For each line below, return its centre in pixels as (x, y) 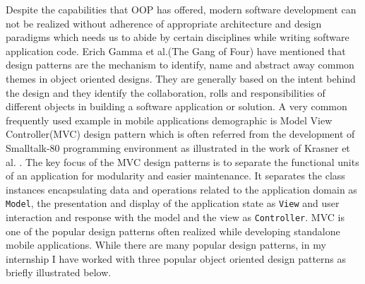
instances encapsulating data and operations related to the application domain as (181, 189)
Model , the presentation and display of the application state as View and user (173, 203)
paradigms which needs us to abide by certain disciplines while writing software (178, 37)
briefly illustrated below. (59, 272)
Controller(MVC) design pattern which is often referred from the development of (180, 134)
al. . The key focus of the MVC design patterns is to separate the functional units (182, 161)
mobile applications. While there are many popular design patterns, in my (166, 245)
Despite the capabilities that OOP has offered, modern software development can (181, 9)
